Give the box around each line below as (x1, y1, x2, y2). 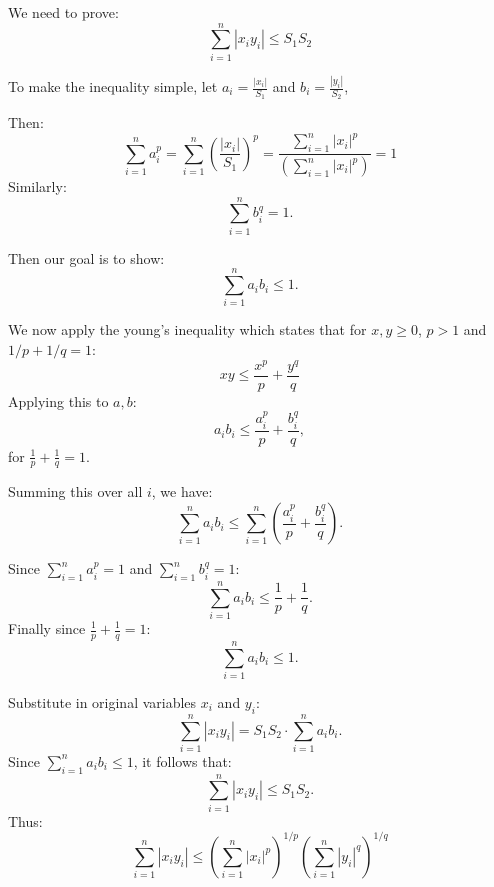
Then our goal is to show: (8, 247, 165, 268)
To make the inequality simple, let (8, 76, 218, 97)
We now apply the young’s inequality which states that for (8, 319, 367, 340)
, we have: (151, 481, 213, 502)
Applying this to (8, 390, 109, 411)
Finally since (8, 618, 86, 638)
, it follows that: (133, 750, 232, 771)
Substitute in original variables (8, 691, 197, 712)
